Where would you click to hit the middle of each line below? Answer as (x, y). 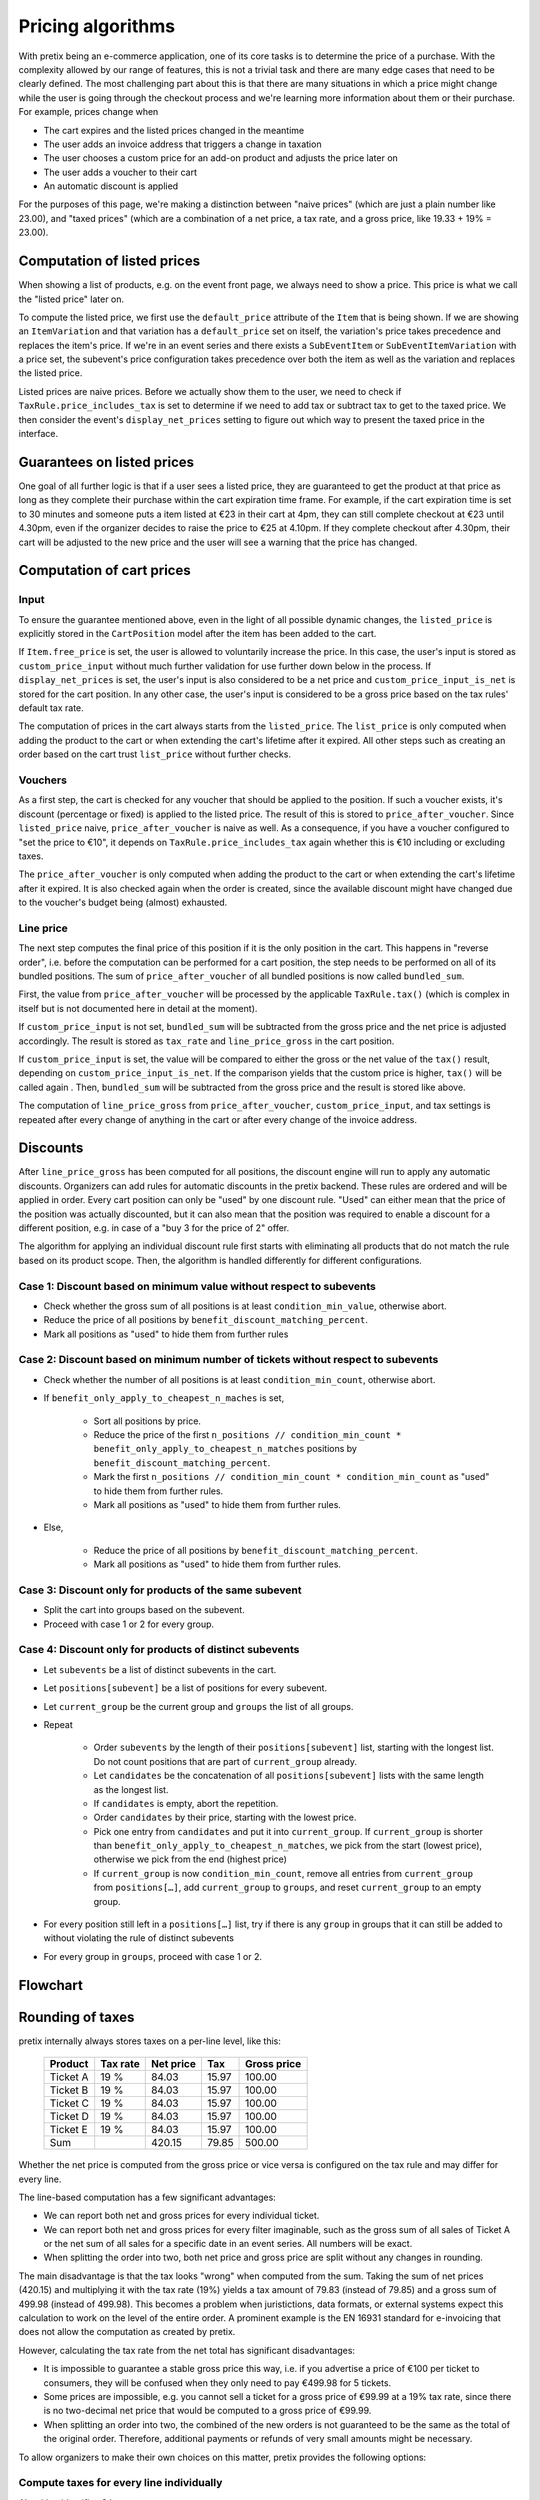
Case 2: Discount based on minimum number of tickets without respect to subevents (228, 1360)
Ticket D (69, 2117)
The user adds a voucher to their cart (120, 172)
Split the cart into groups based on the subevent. (144, 1610)
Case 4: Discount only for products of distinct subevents (159, 1650)
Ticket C (69, 2103)
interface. (38, 434)
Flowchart (51, 1985)
